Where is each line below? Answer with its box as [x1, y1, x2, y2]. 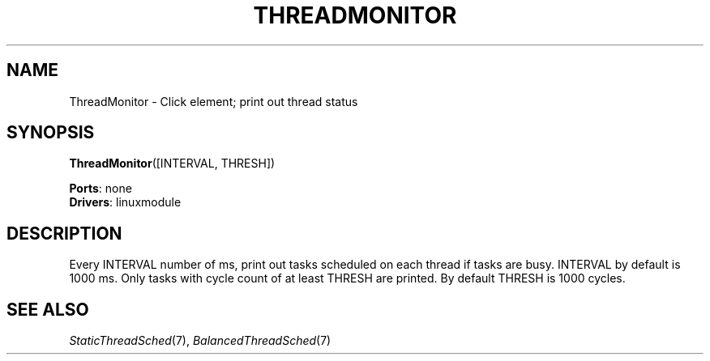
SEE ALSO [6, 299, 89, 320]
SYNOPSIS [6, 122, 95, 143]
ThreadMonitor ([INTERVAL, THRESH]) [69, 156, 276, 171]
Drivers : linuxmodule [69, 195, 182, 210]
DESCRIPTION [6, 223, 122, 244]
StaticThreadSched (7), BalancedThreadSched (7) [69, 333, 331, 348]
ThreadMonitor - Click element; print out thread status [69, 94, 358, 108]
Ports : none [69, 181, 132, 196]
